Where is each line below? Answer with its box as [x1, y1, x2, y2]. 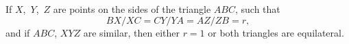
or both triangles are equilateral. [208, 25, 344, 39]
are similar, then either [83, 25, 180, 39]
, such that [234, 2, 280, 16]
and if [5, 25, 30, 39]
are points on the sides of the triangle [53, 2, 211, 16]
